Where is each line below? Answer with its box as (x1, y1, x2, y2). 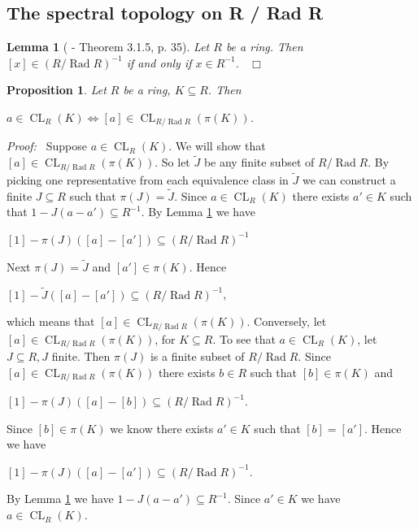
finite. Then (51, 348, 111, 365)
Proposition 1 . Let (7, 81, 107, 98)
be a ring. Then (225, 38, 303, 55)
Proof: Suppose (7, 137, 87, 154)
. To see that (212, 330, 276, 347)
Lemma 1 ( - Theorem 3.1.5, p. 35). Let (7, 38, 210, 55)
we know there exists (110, 419, 214, 436)
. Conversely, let (246, 313, 327, 330)
